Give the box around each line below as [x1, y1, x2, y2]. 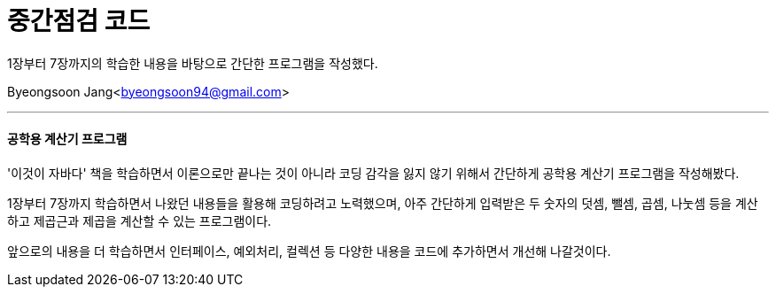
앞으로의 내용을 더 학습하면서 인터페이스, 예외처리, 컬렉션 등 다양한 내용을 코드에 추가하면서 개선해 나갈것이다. [7, 243, 611, 259]
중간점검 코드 [7, 6, 151, 36]
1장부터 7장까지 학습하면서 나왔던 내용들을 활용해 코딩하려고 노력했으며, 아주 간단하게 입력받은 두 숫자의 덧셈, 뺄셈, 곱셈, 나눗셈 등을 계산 [7, 195, 758, 211]
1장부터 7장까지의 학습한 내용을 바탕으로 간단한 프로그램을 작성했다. [7, 55, 378, 71]
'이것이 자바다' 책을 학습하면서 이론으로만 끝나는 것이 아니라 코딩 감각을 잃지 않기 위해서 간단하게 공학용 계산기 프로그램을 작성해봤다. [7, 165, 740, 181]
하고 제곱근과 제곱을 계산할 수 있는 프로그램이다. [7, 213, 272, 228]
